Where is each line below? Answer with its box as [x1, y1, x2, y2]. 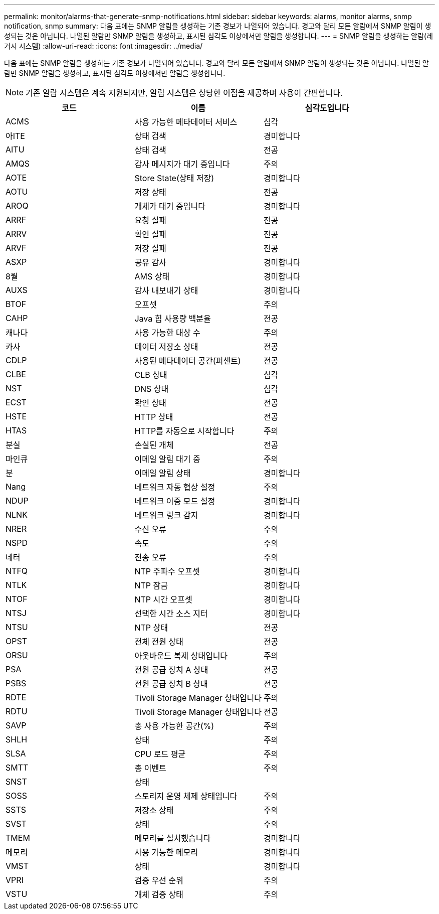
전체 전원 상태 [134, 637, 183, 647]
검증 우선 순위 [134, 875, 183, 885]
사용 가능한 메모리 [134, 847, 198, 857]
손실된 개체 [134, 440, 174, 450]
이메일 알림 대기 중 [134, 454, 200, 464]
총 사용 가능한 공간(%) [134, 721, 214, 731]
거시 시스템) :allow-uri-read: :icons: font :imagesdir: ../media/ [4, 42, 203, 50]
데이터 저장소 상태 [134, 342, 198, 352]
